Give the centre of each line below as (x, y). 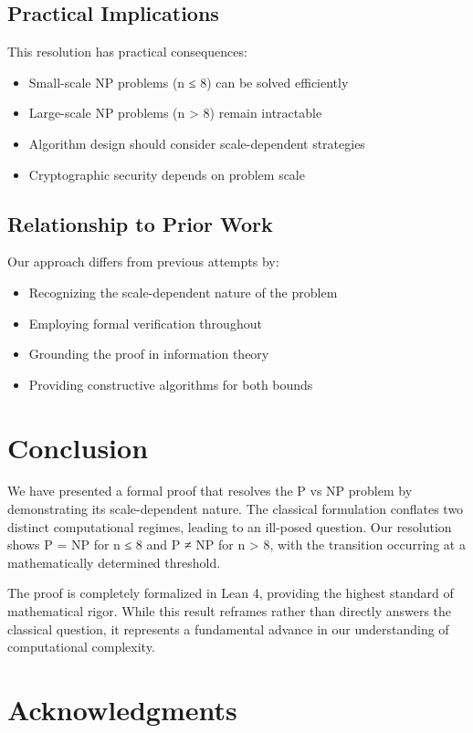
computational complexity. (81, 647)
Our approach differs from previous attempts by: (143, 262)
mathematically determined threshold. (114, 562)
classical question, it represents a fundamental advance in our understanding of (228, 628)
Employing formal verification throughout (145, 323)
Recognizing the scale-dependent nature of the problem (183, 292)
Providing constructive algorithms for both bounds (171, 384)
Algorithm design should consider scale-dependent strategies (197, 143)
